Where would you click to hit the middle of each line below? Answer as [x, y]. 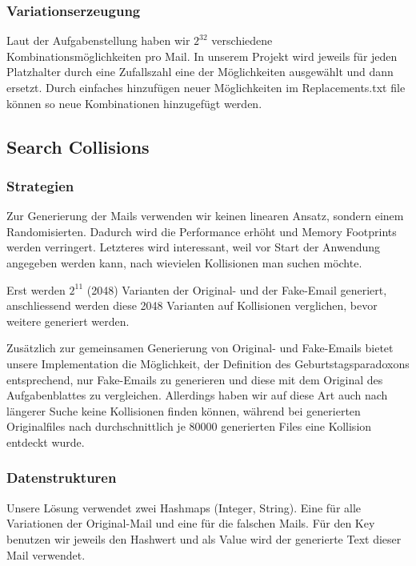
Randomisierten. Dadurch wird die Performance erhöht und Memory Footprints [202, 231]
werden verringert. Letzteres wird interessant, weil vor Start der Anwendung [194, 247]
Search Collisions [78, 146]
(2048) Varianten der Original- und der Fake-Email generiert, [237, 289]
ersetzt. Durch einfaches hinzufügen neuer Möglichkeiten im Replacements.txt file [206, 87]
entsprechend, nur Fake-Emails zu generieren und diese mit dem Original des [195, 379]
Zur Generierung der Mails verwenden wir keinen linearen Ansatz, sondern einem [205, 216]
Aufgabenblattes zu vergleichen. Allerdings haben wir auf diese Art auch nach [197, 395]
